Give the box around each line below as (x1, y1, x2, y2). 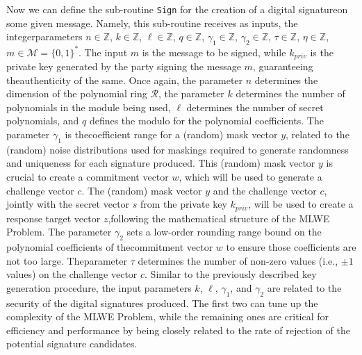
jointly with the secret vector (6, 197, 130, 211)
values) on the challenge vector (6, 267, 138, 281)
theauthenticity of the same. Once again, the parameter (6, 72, 243, 87)
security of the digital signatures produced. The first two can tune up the (6, 295, 318, 310)
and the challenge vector (213, 183, 317, 197)
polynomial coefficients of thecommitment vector (6, 239, 213, 254)
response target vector (6, 210, 101, 225)
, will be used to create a (248, 197, 354, 211)
